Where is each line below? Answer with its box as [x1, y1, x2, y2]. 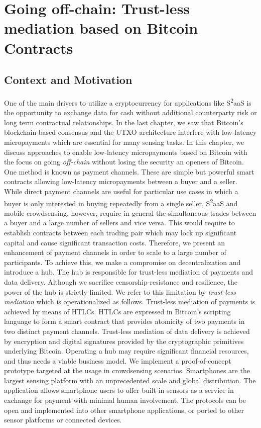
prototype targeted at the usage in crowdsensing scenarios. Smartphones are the [4, 365, 250, 376]
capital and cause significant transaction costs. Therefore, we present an [4, 237, 225, 247]
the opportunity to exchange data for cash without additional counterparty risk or [4, 107, 257, 118]
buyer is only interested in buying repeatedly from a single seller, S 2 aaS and [4, 196, 238, 208]
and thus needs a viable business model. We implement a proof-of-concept [4, 355, 231, 366]
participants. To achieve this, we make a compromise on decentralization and [4, 256, 241, 267]
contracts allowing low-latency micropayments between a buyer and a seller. [4, 176, 237, 187]
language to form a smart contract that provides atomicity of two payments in [4, 316, 245, 326]
